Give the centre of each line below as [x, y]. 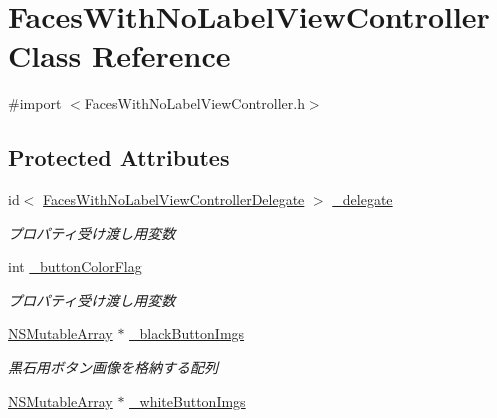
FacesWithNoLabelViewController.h [194, 103]
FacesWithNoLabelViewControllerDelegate [174, 199]
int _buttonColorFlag [75, 266]
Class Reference [119, 55]
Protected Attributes [119, 157]
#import [35, 103]
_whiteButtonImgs [187, 400]
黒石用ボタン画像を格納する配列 [113, 367]
